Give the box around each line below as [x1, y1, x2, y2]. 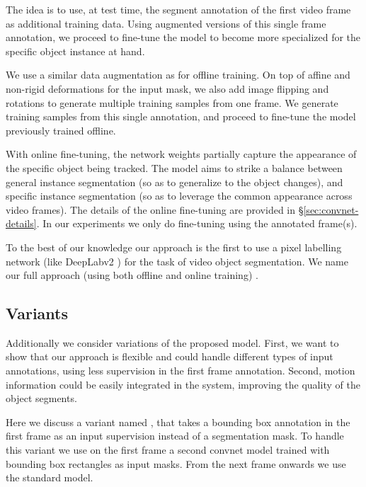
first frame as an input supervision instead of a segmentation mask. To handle [6, 428, 344, 443]
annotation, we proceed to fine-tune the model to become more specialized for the [6, 30, 361, 45]
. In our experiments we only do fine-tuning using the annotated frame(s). [36, 216, 358, 231]
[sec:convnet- [303, 202, 359, 217]
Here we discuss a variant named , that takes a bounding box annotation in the [6, 414, 350, 429]
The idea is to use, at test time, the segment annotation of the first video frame [6, 2, 351, 16]
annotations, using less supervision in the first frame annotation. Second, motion [6, 363, 355, 378]
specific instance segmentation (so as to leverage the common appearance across [6, 188, 353, 203]
